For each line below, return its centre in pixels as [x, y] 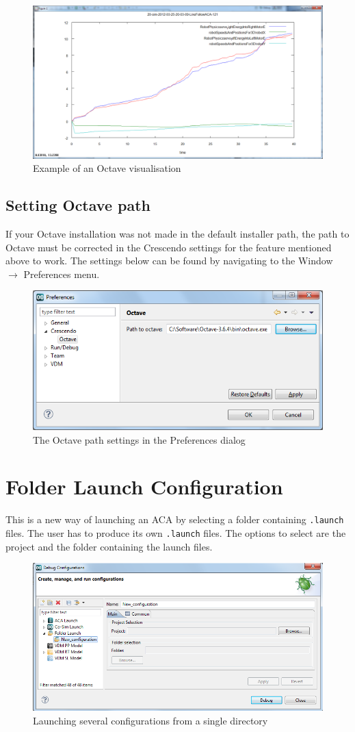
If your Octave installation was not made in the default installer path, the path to [177, 233]
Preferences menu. [62, 274]
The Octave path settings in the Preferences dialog [139, 439]
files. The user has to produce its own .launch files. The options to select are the [176, 532]
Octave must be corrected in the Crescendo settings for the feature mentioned [169, 247]
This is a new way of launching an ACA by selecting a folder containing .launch [175, 519]
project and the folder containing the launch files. [109, 546]
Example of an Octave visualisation [107, 168]
